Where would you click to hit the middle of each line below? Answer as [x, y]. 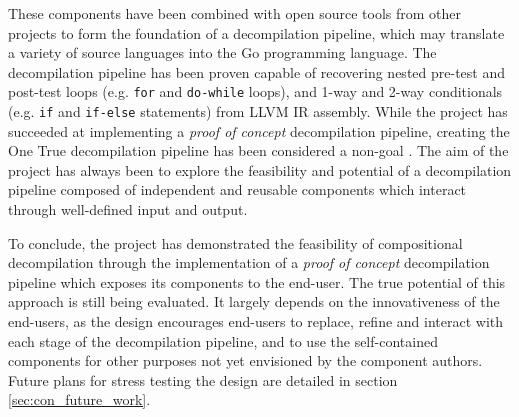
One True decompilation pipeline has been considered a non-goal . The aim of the [258, 150]
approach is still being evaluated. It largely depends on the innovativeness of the [254, 301]
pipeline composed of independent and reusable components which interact [237, 189]
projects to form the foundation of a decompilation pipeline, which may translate [256, 32]
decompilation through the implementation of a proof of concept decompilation [249, 262]
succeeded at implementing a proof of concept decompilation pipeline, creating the [259, 130]
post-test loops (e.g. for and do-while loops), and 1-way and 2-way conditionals [255, 91]
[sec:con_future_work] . [79, 399]
